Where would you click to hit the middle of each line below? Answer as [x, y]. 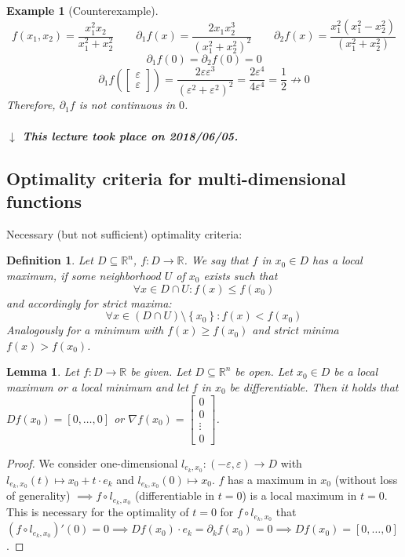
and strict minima [296, 330]
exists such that [241, 276]
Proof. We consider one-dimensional [92, 462]
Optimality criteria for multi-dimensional [176, 178]
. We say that [216, 260]
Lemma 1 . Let [43, 371]
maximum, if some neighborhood [84, 276]
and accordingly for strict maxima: [89, 302]
